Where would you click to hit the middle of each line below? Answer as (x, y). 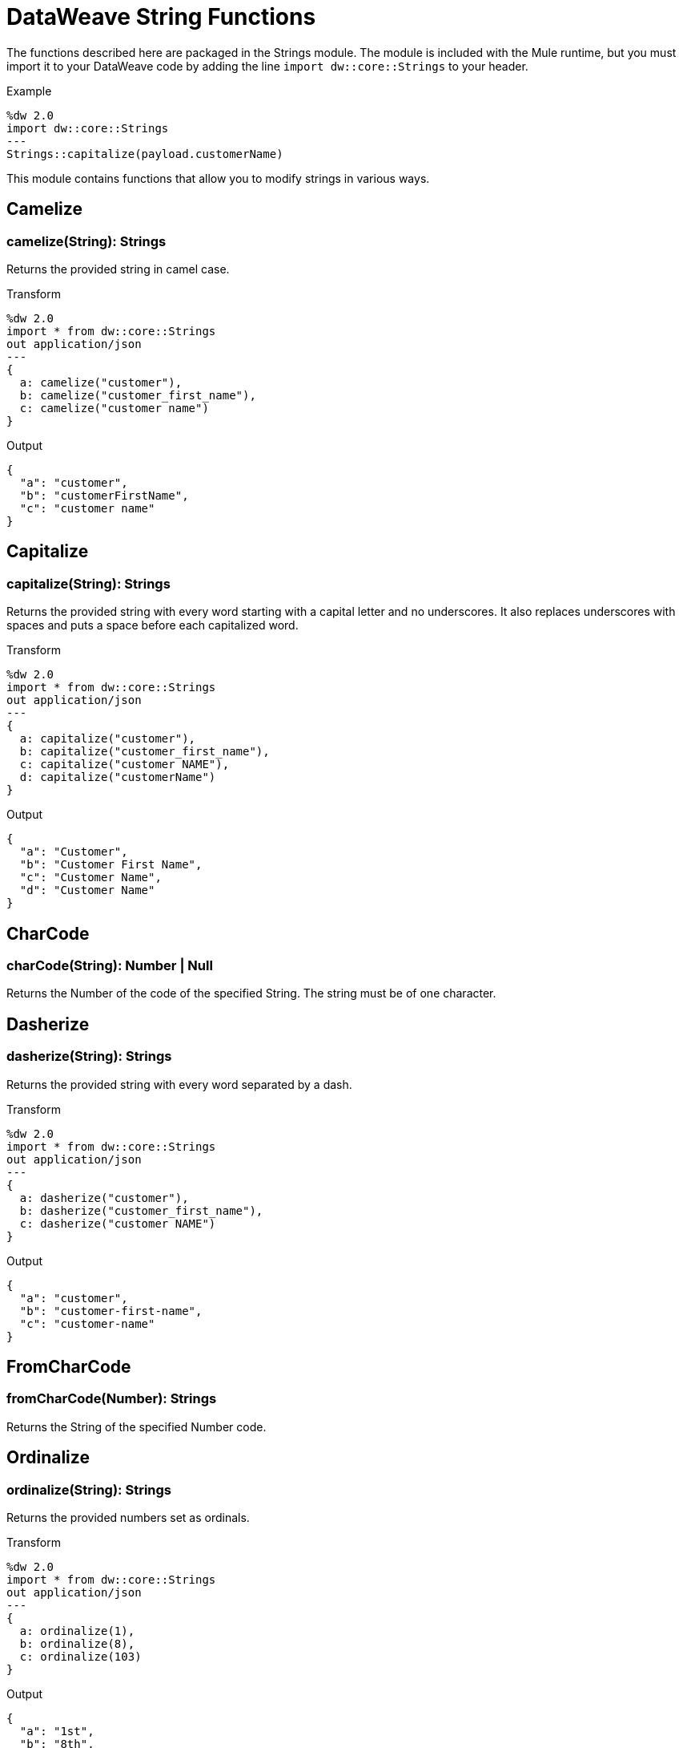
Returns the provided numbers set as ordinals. (128, 1518)
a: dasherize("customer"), (104, 1198)
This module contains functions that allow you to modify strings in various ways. (218, 178)
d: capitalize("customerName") (118, 777)
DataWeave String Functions (161, 17)
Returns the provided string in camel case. (118, 269)
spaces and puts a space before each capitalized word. (153, 625)
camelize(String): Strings (86, 241)
